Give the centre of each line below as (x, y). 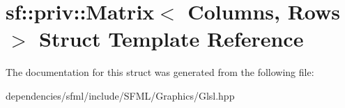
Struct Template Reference (171, 39)
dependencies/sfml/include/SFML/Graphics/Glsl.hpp (120, 95)
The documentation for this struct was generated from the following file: (160, 72)
